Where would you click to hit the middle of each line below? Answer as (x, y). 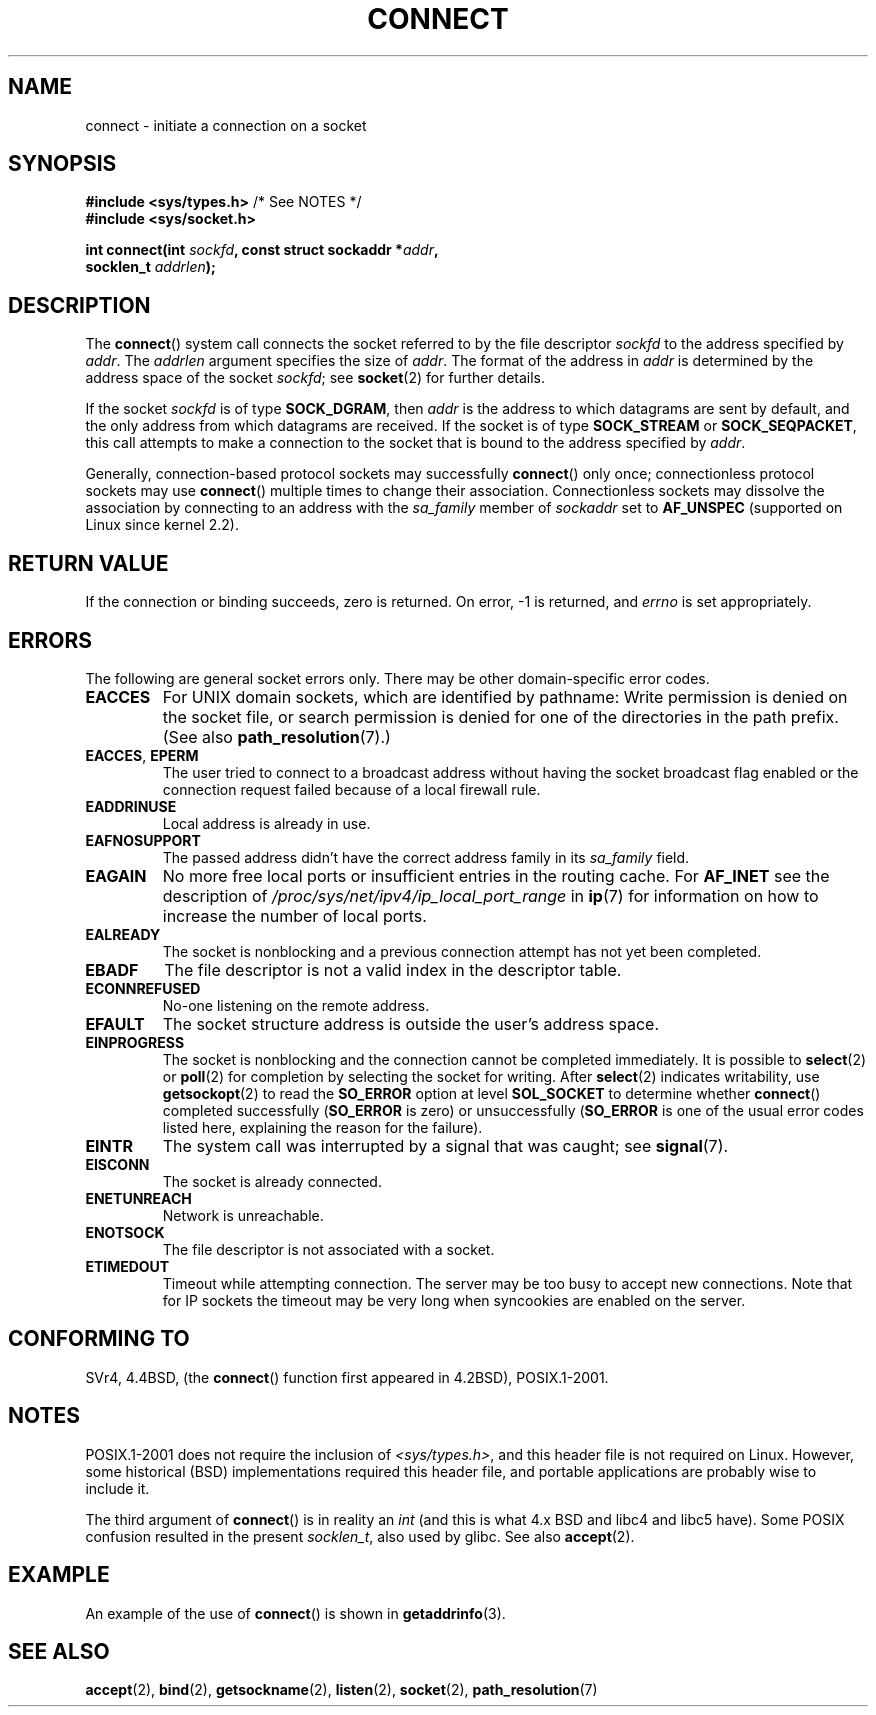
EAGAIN (116, 875)
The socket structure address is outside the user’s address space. (411, 1023)
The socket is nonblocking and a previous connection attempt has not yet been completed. (462, 951)
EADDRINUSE (131, 806)
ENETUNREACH (138, 1198)
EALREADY (123, 934)
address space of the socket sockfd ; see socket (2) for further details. (315, 378)
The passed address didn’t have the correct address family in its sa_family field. (426, 857)
